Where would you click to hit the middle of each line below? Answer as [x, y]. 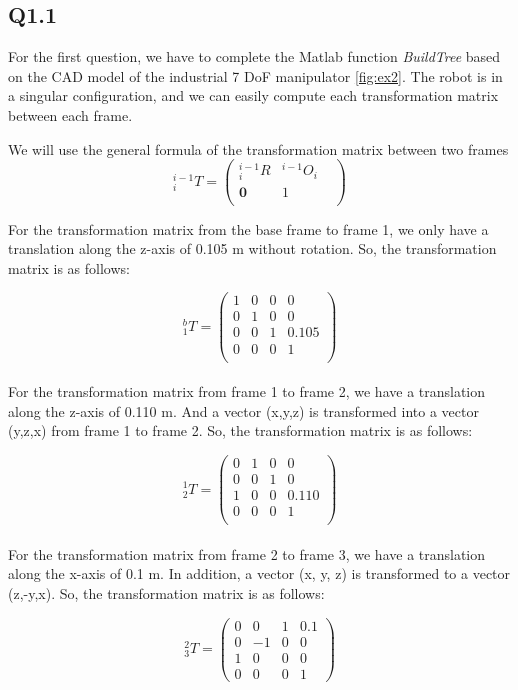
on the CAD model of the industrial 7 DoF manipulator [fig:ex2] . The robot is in [255, 75]
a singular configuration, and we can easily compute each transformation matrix [253, 95]
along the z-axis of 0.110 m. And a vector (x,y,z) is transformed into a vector [243, 410]
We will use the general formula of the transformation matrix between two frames [258, 148]
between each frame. [70, 114]
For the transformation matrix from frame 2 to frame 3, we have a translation [247, 553]
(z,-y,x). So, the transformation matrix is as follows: [166, 592]
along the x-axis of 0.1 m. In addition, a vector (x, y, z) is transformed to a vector [259, 573]
